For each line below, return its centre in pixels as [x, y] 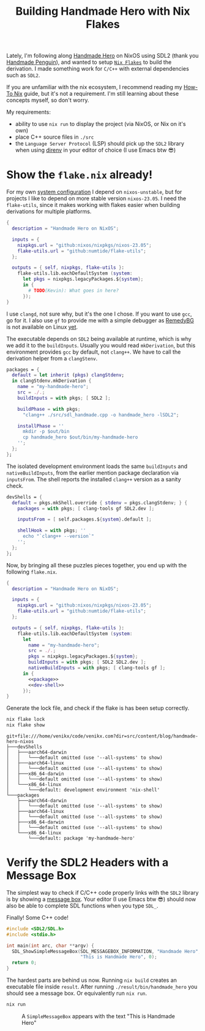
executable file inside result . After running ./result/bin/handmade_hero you [102, 987]
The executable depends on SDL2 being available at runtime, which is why [99, 338]
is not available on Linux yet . [42, 327]
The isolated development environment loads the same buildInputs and [97, 466]
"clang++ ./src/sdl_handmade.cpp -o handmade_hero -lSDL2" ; [101, 415]
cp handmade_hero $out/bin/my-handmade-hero [80, 437]
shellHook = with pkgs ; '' [52, 531]
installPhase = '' [41, 426]
